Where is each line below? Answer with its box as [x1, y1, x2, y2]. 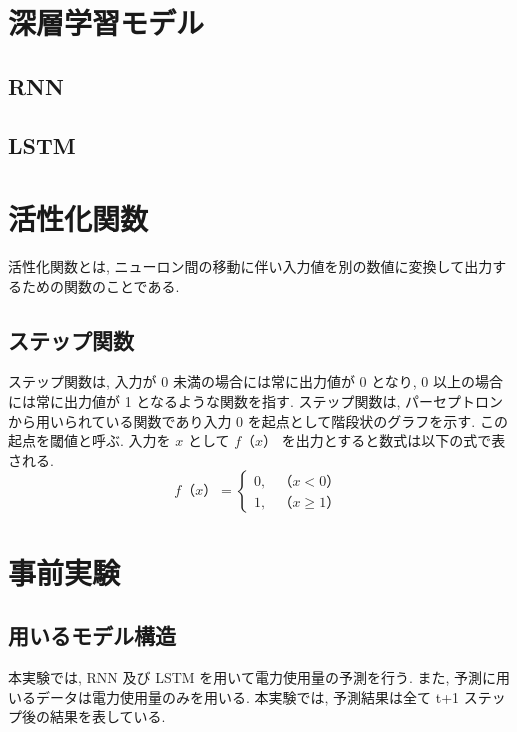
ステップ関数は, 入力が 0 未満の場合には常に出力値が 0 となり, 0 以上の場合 [8, 371, 503, 392]
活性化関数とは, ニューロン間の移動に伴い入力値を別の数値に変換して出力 [8, 256, 493, 277]
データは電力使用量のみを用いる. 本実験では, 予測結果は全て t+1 [35, 686, 460, 707]
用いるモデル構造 [8, 620, 176, 651]
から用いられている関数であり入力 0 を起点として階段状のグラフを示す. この [8, 410, 508, 431]
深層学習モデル [8, 2, 205, 43]
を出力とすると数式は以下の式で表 [281, 430, 506, 451]
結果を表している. [49, 706, 166, 727]
